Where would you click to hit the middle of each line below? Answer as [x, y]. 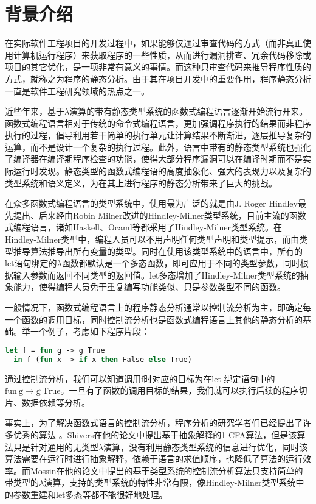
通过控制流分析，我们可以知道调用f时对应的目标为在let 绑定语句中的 [140, 378]
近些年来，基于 [35, 111]
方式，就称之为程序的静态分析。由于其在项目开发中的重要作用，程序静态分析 [158, 78]
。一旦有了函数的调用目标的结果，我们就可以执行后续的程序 [180, 390]
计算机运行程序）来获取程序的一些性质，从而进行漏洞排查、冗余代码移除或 [162, 55]
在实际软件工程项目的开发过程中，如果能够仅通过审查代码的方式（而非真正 [154, 43]
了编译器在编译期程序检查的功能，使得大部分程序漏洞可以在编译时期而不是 [154, 159]
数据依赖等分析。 [56, 402]
